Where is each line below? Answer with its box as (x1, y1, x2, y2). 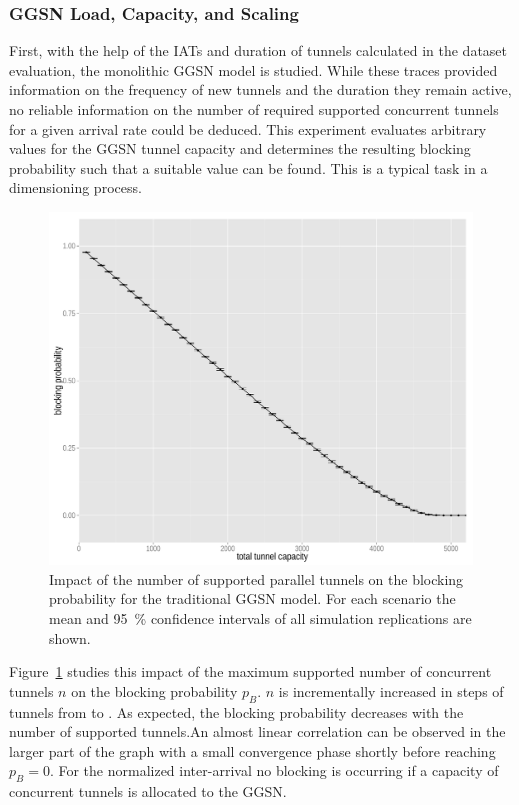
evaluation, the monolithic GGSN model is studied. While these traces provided (9, 59, 498, 80)
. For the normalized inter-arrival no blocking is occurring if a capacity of (49, 760, 499, 781)
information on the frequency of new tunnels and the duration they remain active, (9, 79, 512, 100)
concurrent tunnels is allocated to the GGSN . (9, 781, 287, 802)
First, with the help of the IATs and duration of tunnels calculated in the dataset (9, 40, 508, 61)
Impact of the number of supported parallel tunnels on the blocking (49, 568, 464, 589)
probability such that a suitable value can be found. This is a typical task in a (9, 157, 488, 178)
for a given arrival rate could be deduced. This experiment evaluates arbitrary (9, 118, 487, 139)
